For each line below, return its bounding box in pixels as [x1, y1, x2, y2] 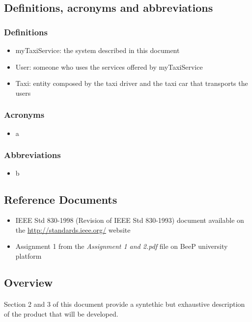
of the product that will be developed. [4, 308, 118, 319]
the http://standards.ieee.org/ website [15, 224, 131, 235]
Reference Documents [4, 192, 117, 207]
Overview [4, 274, 53, 290]
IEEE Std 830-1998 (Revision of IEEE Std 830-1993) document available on [15, 215, 244, 225]
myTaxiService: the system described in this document [15, 45, 180, 55]
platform [15, 250, 42, 261]
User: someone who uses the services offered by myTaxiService [15, 61, 203, 72]
